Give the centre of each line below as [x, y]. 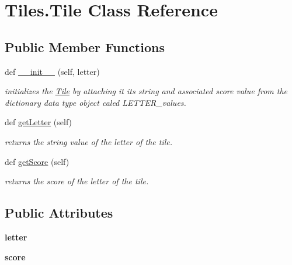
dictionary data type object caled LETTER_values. [95, 102]
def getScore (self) [37, 161]
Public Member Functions [85, 47]
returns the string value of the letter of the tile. [88, 141]
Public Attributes [59, 213]
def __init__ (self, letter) [52, 71]
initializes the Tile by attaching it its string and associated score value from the [146, 91]
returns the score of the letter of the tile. [77, 181]
